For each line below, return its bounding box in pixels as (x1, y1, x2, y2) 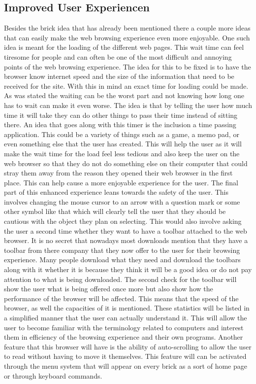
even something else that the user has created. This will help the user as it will (4, 139, 242, 149)
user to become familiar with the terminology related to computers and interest (4, 322, 244, 332)
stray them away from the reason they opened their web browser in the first (4, 168, 233, 178)
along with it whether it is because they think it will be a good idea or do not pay (4, 264, 252, 275)
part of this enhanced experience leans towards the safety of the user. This (4, 187, 228, 197)
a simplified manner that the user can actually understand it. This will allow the (4, 313, 247, 323)
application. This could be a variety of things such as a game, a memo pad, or (4, 129, 239, 139)
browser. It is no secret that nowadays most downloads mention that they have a (4, 235, 248, 245)
